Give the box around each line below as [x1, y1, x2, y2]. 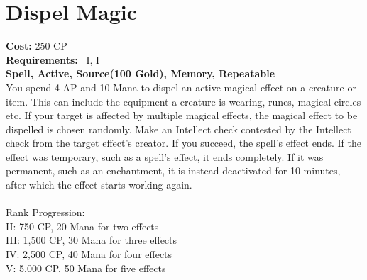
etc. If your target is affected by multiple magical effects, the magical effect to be [6, 108, 358, 123]
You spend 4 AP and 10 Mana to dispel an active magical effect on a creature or [6, 79, 356, 94]
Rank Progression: [6, 205, 85, 220]
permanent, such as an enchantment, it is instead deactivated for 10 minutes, [6, 163, 341, 178]
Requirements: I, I [6, 52, 100, 67]
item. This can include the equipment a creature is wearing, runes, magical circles [6, 94, 361, 108]
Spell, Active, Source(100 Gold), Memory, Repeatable [6, 66, 275, 81]
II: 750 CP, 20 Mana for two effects [6, 218, 159, 233]
